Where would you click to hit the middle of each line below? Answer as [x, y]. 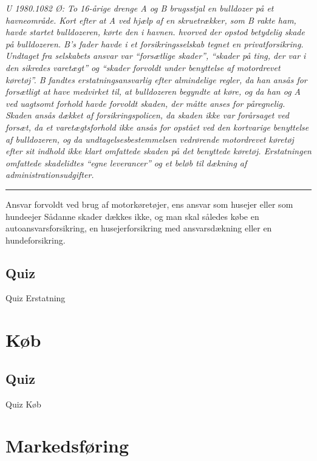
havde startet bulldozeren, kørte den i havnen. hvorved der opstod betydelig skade [155, 32]
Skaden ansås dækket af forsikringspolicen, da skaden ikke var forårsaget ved [147, 115]
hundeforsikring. [36, 240]
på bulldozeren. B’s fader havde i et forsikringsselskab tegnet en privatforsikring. [155, 43]
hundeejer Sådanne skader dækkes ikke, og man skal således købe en [132, 216]
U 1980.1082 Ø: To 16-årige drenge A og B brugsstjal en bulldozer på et [140, 8]
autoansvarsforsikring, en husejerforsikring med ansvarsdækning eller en [139, 228]
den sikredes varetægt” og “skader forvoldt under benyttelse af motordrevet [143, 67]
